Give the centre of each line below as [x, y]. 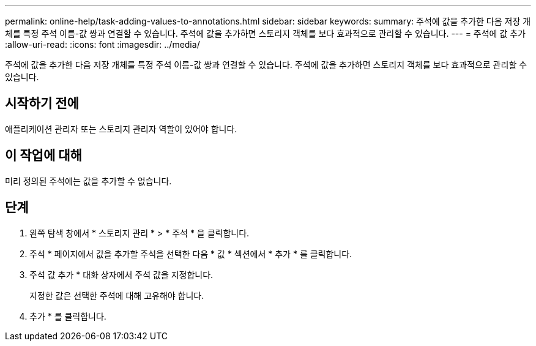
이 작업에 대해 [43, 156]
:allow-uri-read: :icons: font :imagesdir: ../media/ [102, 44]
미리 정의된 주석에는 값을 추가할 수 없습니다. [88, 181]
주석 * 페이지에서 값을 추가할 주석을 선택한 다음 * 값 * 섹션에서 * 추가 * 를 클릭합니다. [191, 254]
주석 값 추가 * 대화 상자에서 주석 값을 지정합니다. [121, 274]
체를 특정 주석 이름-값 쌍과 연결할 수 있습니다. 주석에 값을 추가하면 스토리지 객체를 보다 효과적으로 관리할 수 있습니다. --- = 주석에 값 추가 [265, 33]
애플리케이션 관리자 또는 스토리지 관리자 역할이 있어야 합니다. [121, 129]
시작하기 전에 [42, 103]
